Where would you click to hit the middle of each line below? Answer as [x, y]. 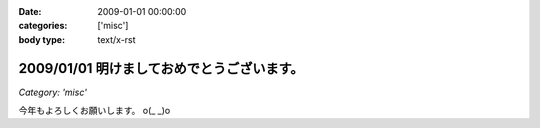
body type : [41, 39]
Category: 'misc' [52, 92]
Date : [30, 11]
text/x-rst [116, 39]
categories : [43, 26]
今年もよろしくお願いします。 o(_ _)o [94, 111]
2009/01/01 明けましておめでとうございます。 [161, 68]
